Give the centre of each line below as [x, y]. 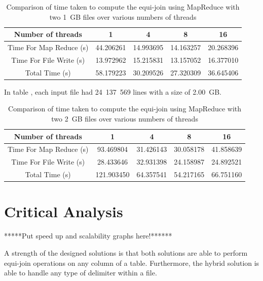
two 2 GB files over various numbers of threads [125, 118]
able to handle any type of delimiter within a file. [81, 273]
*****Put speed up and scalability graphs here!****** [88, 236]
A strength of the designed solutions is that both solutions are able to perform [126, 252]
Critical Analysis [64, 211]
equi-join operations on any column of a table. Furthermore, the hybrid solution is [132, 263]
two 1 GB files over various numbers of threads [123, 16]
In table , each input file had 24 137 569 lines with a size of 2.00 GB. [113, 91]
